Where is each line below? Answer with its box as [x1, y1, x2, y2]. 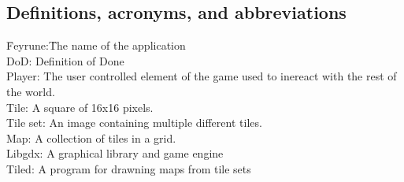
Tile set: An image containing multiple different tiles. [6, 114, 262, 131]
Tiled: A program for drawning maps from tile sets [6, 160, 251, 176]
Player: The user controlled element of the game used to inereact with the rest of [6, 68, 397, 84]
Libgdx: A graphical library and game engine [6, 145, 224, 162]
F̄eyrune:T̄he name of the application [6, 37, 186, 54]
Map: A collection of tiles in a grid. [6, 129, 176, 146]
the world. [6, 83, 55, 99]
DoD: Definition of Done [6, 52, 124, 69]
